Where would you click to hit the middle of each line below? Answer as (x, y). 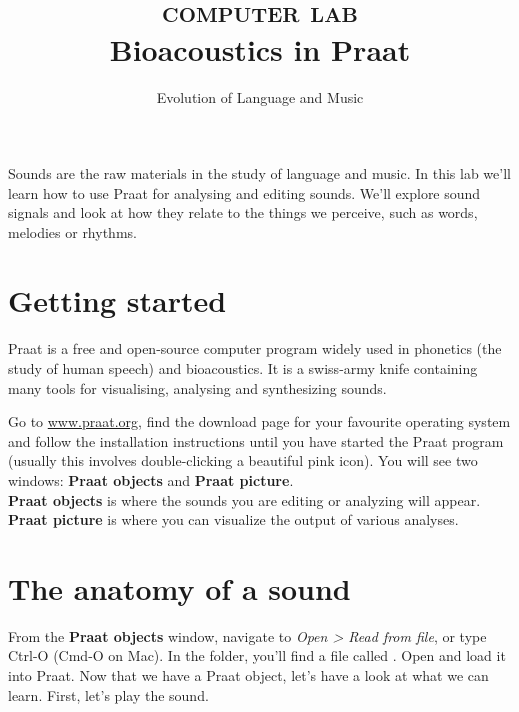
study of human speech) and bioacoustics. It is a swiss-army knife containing (243, 368)
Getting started (117, 300)
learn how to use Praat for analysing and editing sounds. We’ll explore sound (244, 192)
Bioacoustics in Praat (260, 49)
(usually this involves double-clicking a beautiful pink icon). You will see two (243, 460)
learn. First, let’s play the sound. (108, 694)
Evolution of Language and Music (260, 97)
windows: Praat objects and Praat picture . (151, 479)
